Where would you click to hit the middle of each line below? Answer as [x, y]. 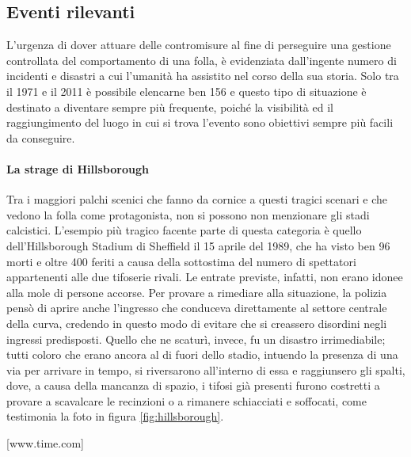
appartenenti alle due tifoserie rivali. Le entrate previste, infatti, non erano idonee [205, 277]
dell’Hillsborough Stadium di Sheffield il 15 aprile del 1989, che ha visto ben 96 [198, 245]
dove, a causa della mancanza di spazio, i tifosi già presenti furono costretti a [193, 385]
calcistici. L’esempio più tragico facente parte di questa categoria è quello [184, 230]
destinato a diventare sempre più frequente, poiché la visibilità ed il [170, 107]
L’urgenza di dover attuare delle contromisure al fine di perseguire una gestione [199, 45]
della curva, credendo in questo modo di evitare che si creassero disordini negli [197, 323]
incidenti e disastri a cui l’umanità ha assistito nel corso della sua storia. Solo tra [203, 76]
